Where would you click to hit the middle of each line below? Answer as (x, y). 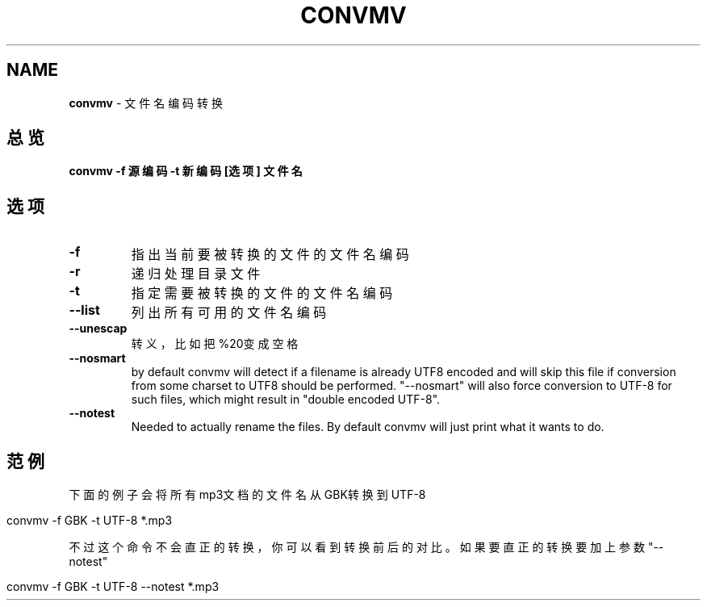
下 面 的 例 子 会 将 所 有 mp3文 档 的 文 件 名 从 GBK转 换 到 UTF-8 (247, 495)
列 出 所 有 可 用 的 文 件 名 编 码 (229, 313)
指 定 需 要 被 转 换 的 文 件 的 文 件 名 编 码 (262, 293)
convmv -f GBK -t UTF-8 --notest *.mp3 (113, 587)
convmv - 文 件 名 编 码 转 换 (146, 103)
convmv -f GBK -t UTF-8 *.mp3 (90, 521)
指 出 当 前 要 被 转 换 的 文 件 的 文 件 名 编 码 (270, 255)
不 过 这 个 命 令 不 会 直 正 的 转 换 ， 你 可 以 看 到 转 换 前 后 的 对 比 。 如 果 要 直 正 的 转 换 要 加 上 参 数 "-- (366, 547)
